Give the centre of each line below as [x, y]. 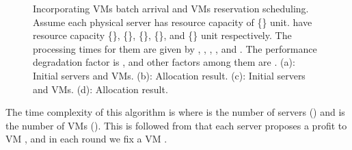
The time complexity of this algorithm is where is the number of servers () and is [175, 112]
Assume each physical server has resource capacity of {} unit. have [173, 22]
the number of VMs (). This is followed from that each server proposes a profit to [176, 125]
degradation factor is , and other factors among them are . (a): [164, 62]
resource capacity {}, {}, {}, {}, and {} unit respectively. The [162, 35]
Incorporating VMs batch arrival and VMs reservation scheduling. [171, 8]
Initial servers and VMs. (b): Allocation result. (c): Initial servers [169, 75]
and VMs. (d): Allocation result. [100, 89]
